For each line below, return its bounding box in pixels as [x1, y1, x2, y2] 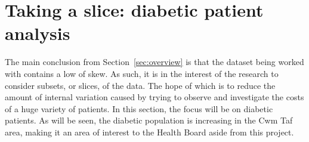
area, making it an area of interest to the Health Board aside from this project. [5, 125, 294, 138]
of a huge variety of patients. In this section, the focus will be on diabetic [5, 102, 273, 115]
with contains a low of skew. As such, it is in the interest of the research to [5, 67, 279, 79]
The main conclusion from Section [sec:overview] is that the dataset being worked [5, 55, 304, 68]
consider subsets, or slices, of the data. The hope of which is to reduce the [5, 79, 276, 91]
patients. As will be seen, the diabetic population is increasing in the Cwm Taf [5, 114, 293, 126]
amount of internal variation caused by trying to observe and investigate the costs [5, 91, 304, 103]
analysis [5, 21, 70, 45]
